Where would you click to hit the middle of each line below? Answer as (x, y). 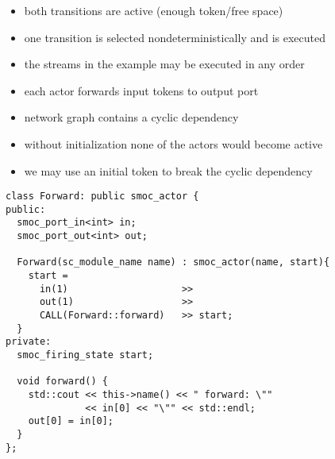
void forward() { (62, 382)
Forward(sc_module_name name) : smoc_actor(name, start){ (173, 262)
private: (29, 342)
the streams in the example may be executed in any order (164, 64)
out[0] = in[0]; (71, 421)
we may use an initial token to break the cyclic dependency (168, 170)
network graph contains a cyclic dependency (131, 117)
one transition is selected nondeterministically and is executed (175, 37)
